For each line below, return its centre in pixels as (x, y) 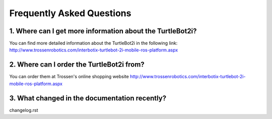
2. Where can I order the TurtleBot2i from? (77, 65)
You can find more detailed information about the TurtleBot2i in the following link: (93, 43)
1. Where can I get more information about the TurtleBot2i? (103, 31)
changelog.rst (24, 110)
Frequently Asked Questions (70, 13)
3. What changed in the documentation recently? (88, 98)
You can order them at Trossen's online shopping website (69, 77)
